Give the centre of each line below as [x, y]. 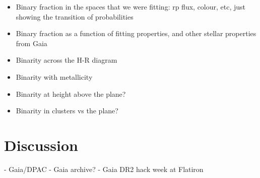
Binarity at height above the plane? [71, 94]
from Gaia [31, 43]
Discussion [41, 145]
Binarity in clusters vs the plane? [67, 111]
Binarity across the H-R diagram [67, 60]
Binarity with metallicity [54, 76]
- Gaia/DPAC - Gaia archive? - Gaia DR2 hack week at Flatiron [104, 169]
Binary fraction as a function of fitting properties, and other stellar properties [136, 33]
